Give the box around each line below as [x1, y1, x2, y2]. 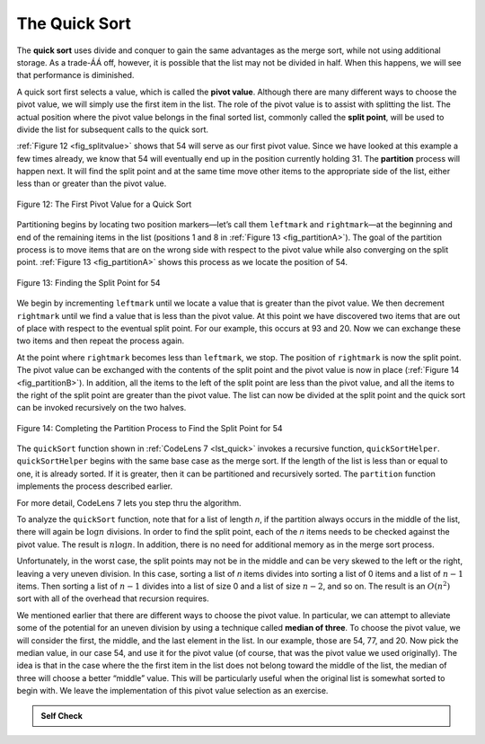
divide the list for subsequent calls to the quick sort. [16, 124, 209, 135]
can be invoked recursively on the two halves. [16, 403, 187, 413]
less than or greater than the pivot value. [16, 178, 167, 189]
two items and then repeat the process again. [16, 335, 185, 346]
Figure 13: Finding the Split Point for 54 [16, 277, 161, 288]
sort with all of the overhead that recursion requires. [16, 593, 210, 604]
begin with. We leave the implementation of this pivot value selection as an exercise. [16, 686, 329, 696]
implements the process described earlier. [16, 481, 173, 492]
